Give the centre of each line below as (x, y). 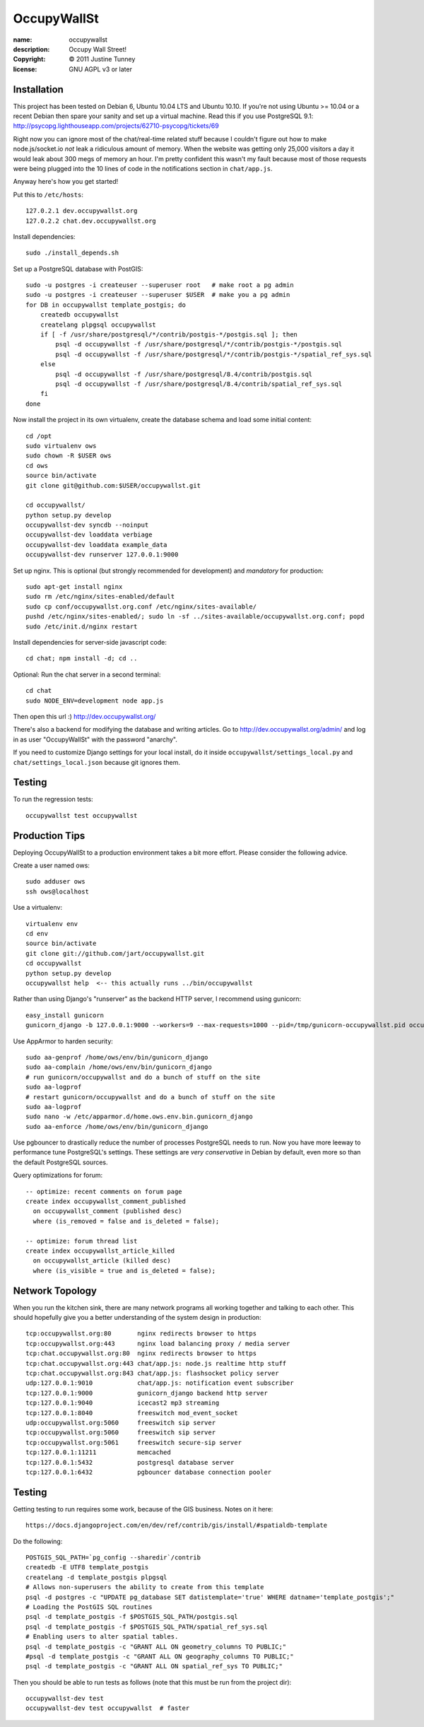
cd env (37, 934)
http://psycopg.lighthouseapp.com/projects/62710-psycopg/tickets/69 (116, 126)
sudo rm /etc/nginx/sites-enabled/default (100, 597)
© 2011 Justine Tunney (102, 59)
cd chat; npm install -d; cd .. (82, 658)
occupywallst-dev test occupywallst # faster (108, 1708)
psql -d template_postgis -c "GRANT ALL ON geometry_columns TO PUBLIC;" (156, 1646)
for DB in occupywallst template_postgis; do (106, 305)
